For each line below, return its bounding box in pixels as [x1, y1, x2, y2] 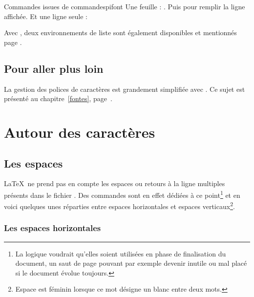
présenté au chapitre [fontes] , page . [4, 93, 112, 104]
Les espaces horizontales [4, 222, 101, 234]
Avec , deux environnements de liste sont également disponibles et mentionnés [4, 27, 237, 38]
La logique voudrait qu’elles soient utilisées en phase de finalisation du [15, 248, 226, 258]
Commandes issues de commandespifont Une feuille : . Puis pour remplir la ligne [4, 1, 245, 11]
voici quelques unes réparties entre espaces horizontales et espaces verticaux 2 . [4, 200, 235, 211]
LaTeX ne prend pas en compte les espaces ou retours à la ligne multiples [4, 178, 225, 189]
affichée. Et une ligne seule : [4, 11, 87, 21]
